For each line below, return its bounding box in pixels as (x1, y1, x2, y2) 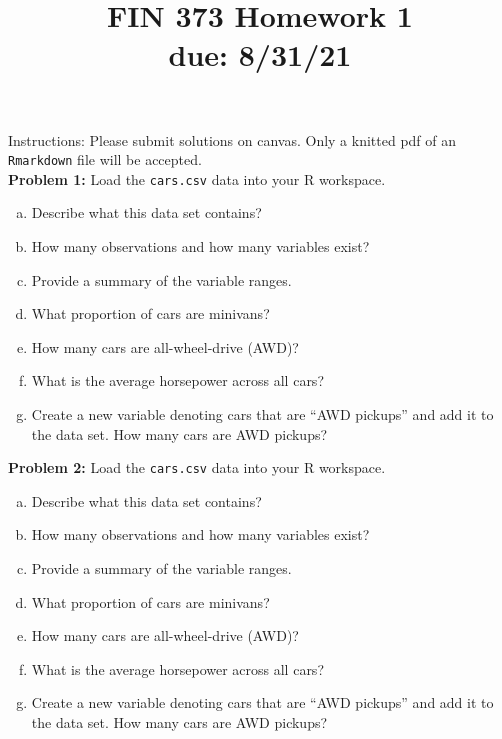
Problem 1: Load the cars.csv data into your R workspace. (8, 168, 386, 189)
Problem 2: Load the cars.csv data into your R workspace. (8, 457, 386, 478)
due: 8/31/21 (168, 34, 352, 75)
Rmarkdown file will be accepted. (8, 149, 202, 170)
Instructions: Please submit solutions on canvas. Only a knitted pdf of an (8, 129, 457, 150)
